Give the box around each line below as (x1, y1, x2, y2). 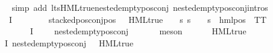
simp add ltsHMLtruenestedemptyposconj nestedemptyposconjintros (11, 1, 268, 13)
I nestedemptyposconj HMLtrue (4, 36, 134, 49)
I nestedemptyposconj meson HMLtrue (30, 25, 246, 37)
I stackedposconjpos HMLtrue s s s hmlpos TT (8, 13, 266, 25)
